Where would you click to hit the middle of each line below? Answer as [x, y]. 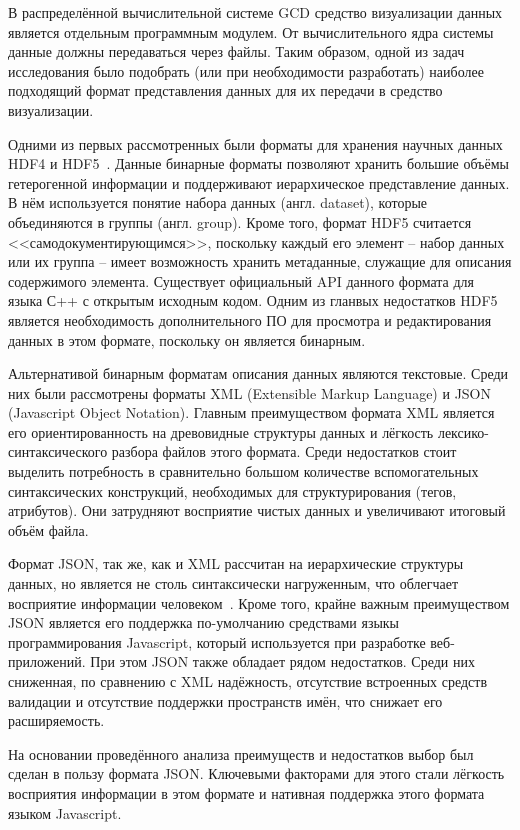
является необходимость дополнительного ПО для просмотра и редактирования [250, 319]
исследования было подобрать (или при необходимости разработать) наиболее [246, 70]
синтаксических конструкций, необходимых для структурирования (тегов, [232, 490]
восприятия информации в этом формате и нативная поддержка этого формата [246, 792]
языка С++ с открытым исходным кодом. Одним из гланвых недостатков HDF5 [253, 300]
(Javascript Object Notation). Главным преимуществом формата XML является [251, 412]
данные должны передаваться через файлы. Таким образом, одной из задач [236, 51]
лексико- [463, 431]
